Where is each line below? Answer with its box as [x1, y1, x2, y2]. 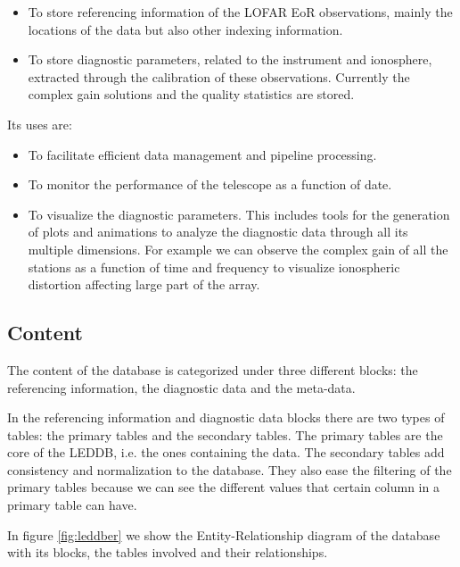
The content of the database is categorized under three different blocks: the [7, 360, 418, 379]
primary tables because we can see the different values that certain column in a [7, 478, 439, 496]
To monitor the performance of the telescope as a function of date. [28, 175, 392, 194]
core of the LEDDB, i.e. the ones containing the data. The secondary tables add [7, 443, 445, 462]
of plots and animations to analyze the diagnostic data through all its [28, 222, 408, 241]
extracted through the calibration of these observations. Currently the [28, 67, 410, 86]
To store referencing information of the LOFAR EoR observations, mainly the [28, 3, 453, 21]
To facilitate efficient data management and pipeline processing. [28, 145, 377, 163]
